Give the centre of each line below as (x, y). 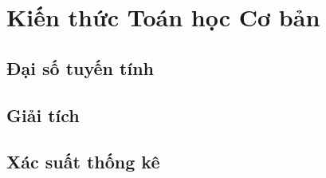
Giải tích (43, 115)
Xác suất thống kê (83, 162)
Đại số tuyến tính (80, 67)
